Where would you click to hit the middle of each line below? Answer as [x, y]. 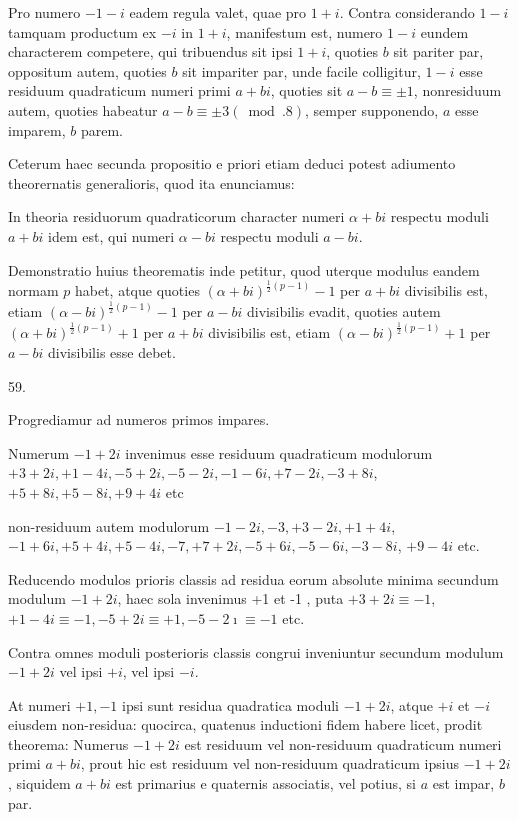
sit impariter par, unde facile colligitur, [301, 70]
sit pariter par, [438, 51]
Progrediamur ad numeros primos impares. [139, 419]
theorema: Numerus [68, 743]
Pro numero [44, 12]
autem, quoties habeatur [83, 109]
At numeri [39, 704]
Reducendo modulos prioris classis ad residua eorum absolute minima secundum [253, 578]
